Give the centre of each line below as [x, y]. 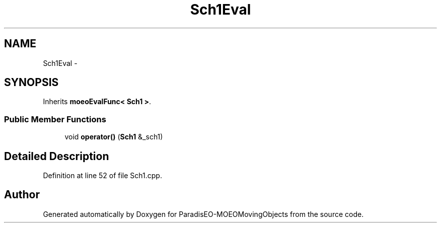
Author [22, 195]
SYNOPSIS [31, 83]
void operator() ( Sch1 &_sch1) [114, 137]
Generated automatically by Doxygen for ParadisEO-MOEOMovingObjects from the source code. [203, 214]
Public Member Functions [55, 119]
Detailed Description [57, 156]
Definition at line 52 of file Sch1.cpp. [102, 176]
